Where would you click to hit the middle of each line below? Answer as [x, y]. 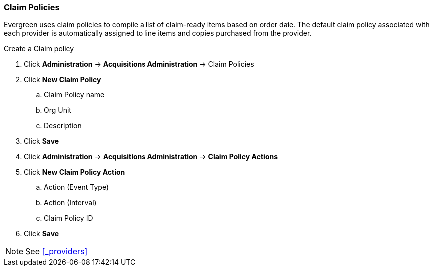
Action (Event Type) [76, 187]
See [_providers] [57, 251]
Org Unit [58, 110]
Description [63, 126]
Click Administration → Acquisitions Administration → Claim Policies [139, 64]
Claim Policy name [74, 95]
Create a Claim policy [39, 49]
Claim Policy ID [69, 218]
